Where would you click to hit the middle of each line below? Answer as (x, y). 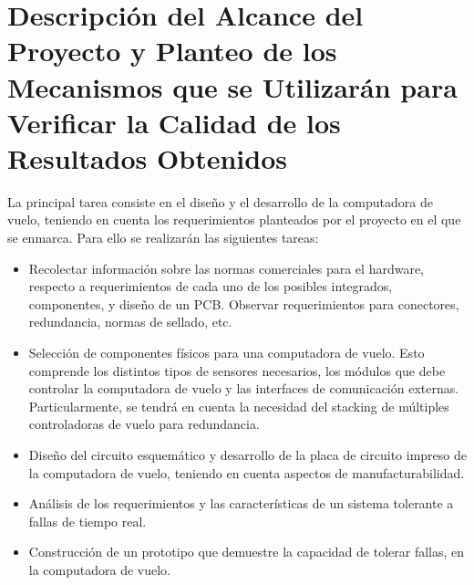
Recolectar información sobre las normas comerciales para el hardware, (227, 268)
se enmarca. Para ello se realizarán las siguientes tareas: (163, 238)
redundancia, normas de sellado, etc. (130, 322)
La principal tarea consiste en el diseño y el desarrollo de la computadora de (220, 201)
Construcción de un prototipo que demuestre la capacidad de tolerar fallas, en (247, 552)
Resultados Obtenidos (147, 157)
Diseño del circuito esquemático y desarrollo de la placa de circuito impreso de (247, 454)
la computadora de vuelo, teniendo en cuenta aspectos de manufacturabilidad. (247, 472)
